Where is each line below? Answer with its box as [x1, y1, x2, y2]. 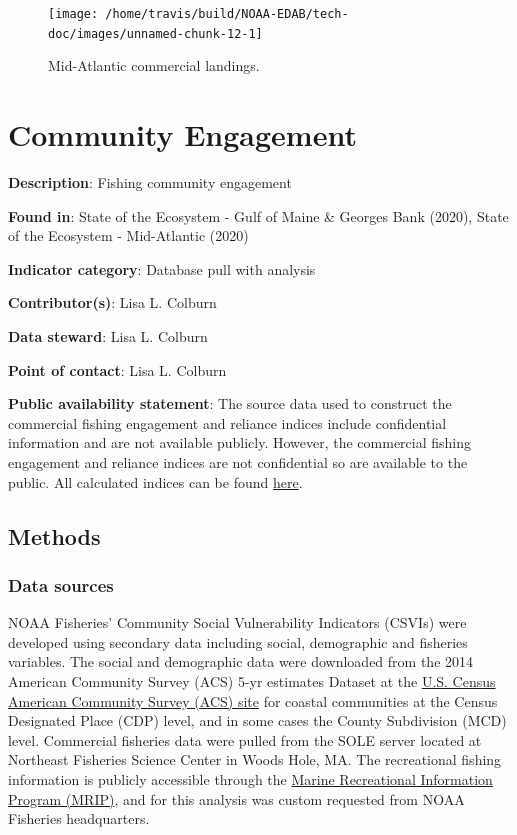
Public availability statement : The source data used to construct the [8, 393, 452, 414]
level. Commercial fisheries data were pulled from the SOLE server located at [8, 729, 482, 750]
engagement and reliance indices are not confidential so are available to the [8, 451, 468, 472]
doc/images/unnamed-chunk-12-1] [48, 26, 263, 41]
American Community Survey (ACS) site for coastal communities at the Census [8, 690, 498, 711]
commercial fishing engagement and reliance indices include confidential [8, 412, 447, 433]
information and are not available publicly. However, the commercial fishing [8, 432, 472, 453]
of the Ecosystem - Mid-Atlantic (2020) [8, 225, 249, 246]
